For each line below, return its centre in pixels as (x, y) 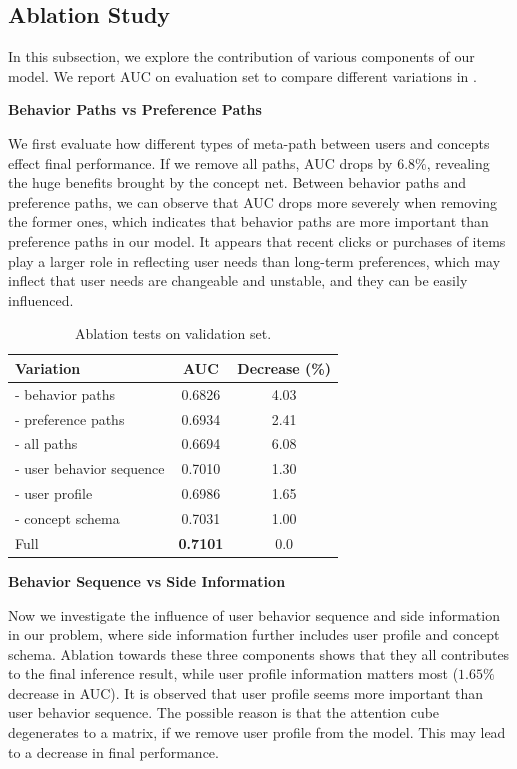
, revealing (458, 162)
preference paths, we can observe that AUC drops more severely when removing (252, 201)
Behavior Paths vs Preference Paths (135, 109)
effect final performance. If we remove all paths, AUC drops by (200, 162)
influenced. (41, 299)
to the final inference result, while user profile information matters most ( (233, 673)
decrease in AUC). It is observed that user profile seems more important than (246, 692)
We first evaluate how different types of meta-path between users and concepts (249, 142)
